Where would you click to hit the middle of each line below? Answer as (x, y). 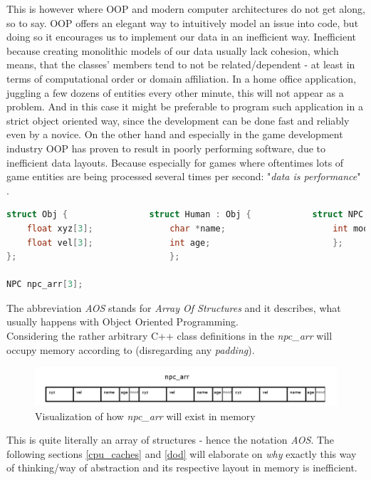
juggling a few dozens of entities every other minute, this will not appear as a (175, 92)
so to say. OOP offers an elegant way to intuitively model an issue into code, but (183, 22)
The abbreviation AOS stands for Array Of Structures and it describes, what (174, 307)
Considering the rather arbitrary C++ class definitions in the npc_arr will (169, 336)
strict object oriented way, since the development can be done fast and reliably (178, 120)
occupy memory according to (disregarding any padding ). (131, 349)
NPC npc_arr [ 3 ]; (45, 285)
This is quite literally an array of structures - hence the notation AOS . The (171, 440)
